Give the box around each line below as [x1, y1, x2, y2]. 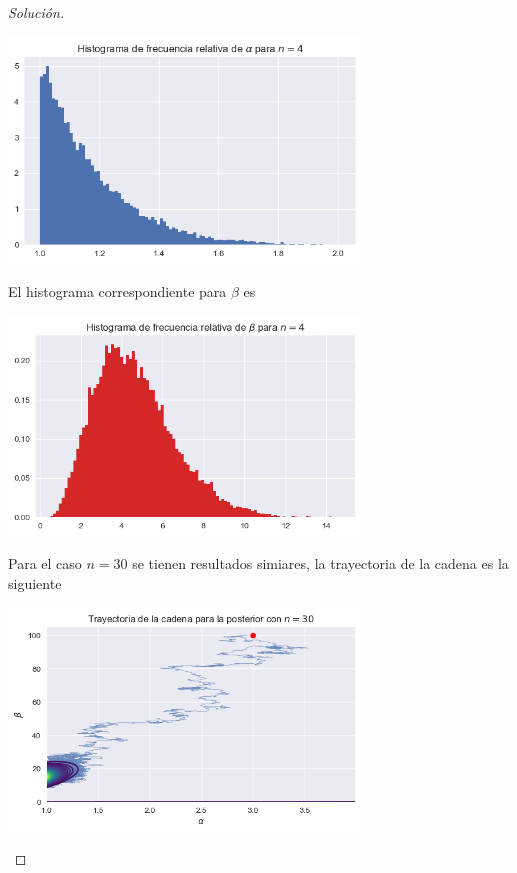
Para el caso [8, 553, 82, 574]
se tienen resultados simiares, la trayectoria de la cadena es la [132, 553, 509, 574]
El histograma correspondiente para [8, 281, 227, 302]
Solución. [8, 2, 65, 22]
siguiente [8, 572, 62, 593]
